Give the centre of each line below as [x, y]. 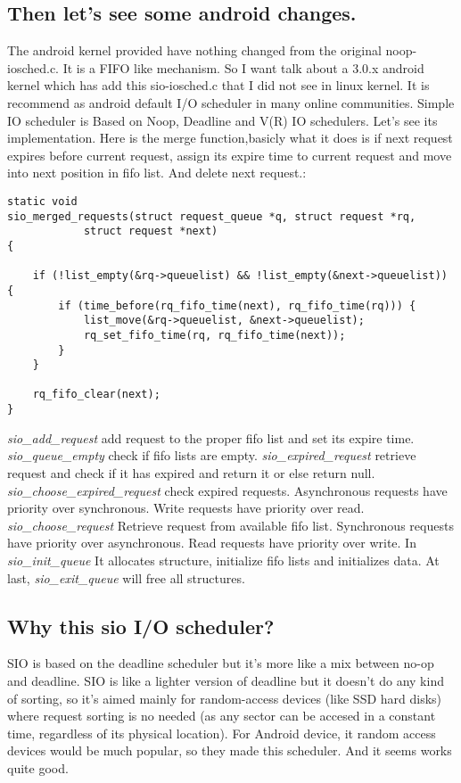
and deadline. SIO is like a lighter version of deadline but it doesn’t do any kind [226, 680]
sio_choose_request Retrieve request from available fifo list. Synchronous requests [230, 525]
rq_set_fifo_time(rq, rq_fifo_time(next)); [214, 335]
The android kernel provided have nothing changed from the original [194, 50]
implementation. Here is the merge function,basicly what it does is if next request [230, 138]
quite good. [38, 767]
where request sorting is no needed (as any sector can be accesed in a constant [222, 716]
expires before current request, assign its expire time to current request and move [230, 155]
